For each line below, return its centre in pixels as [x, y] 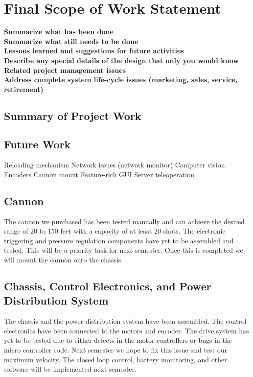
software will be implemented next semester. [70, 369]
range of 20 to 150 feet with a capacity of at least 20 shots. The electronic [115, 231]
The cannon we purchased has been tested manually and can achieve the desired [124, 221]
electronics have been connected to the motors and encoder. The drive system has [126, 330]
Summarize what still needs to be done [71, 41]
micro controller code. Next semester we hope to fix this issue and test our [115, 350]
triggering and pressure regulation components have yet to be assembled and [119, 240]
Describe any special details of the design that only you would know [121, 60]
